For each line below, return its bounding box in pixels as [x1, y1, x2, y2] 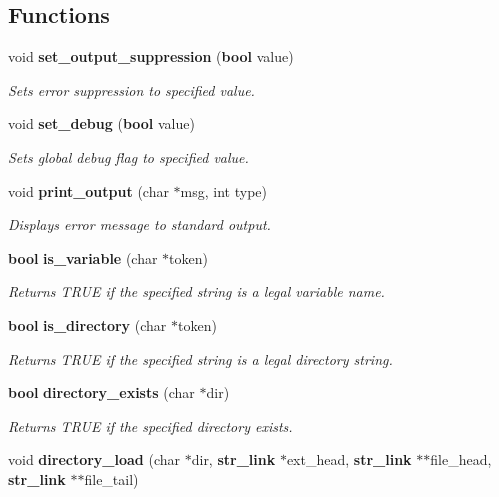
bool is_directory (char [8, 314, 167, 335]
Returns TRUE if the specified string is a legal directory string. [8, 348, 393, 369]
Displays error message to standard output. [8, 214, 271, 235]
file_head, [430, 449, 492, 470]
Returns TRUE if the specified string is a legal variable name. [8, 281, 385, 302]
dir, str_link [191, 449, 276, 470]
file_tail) [84, 468, 139, 489]
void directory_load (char [8, 449, 181, 470]
